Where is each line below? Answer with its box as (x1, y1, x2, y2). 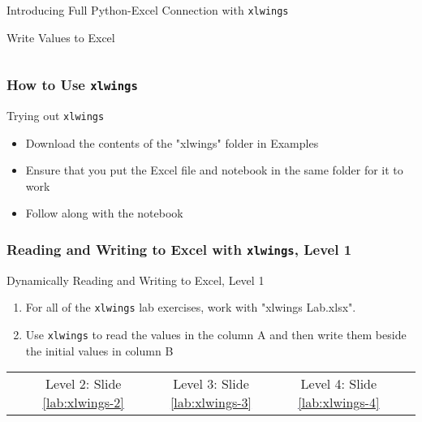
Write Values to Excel (6, 28, 115, 45)
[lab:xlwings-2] (42, 393, 124, 412)
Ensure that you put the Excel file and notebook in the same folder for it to (25, 161, 403, 179)
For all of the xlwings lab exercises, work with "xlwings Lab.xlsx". (25, 299, 356, 316)
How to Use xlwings (6, 75, 138, 95)
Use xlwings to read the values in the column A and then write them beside (25, 326, 407, 343)
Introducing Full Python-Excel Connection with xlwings (6, 2, 289, 18)
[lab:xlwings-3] (170, 393, 252, 412)
